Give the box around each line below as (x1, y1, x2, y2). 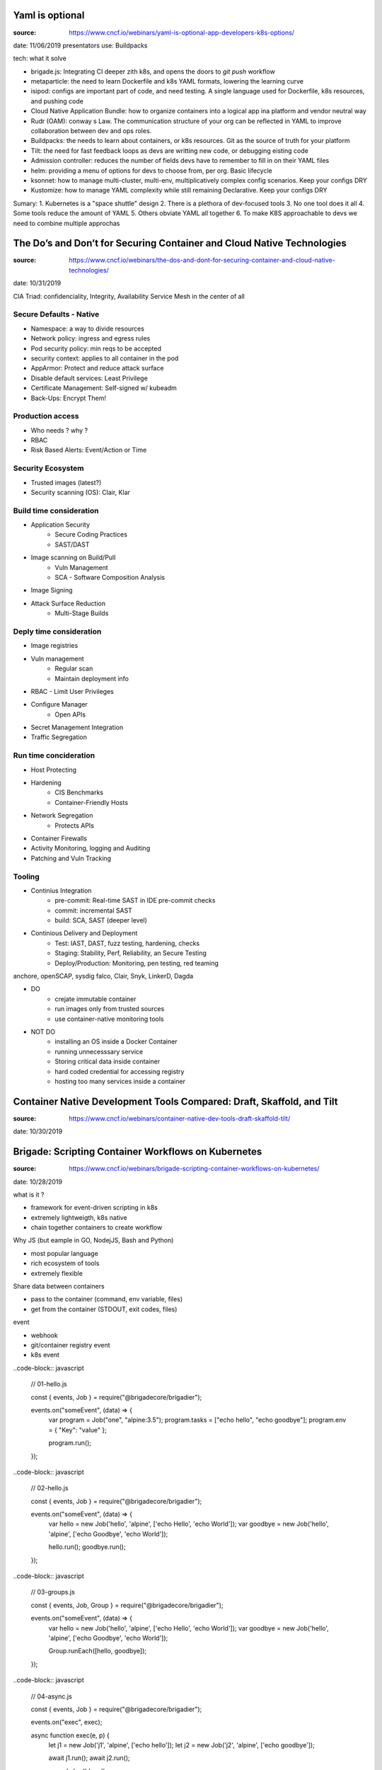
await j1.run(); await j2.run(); (48, 1754, 130, 1762)
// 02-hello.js (30, 1484, 69, 1492)
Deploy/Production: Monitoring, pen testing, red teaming (54, 959, 219, 967)
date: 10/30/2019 (13, 1127, 63, 1136)
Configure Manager (30, 700, 88, 709)
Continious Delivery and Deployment (30, 929, 138, 937)
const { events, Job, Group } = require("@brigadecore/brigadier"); (30, 1601, 224, 1609)
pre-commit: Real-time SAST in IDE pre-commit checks (54, 896, 216, 905)
